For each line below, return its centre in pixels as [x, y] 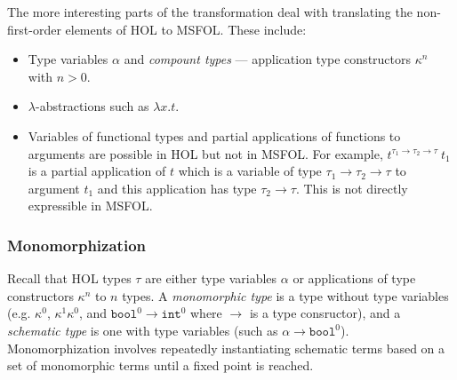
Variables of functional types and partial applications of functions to [214, 135]
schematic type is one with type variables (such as [143, 330]
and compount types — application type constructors [268, 59]
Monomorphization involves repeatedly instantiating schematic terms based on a [226, 348]
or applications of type [354, 278]
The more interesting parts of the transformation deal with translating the [210, 12]
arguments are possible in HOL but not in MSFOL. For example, [205, 153]
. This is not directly [352, 188]
